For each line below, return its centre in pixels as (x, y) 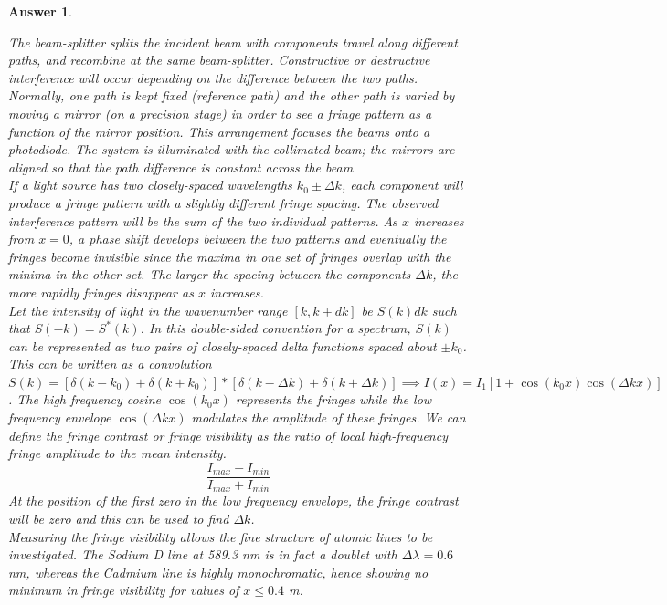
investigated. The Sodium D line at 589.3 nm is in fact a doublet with (203, 554)
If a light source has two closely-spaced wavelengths (150, 185)
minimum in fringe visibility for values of (124, 590)
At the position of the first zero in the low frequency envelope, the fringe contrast (233, 501)
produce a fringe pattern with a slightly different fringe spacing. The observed (223, 202)
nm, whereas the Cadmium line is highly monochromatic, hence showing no (218, 572)
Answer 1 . (40, 11)
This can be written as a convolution (110, 364)
